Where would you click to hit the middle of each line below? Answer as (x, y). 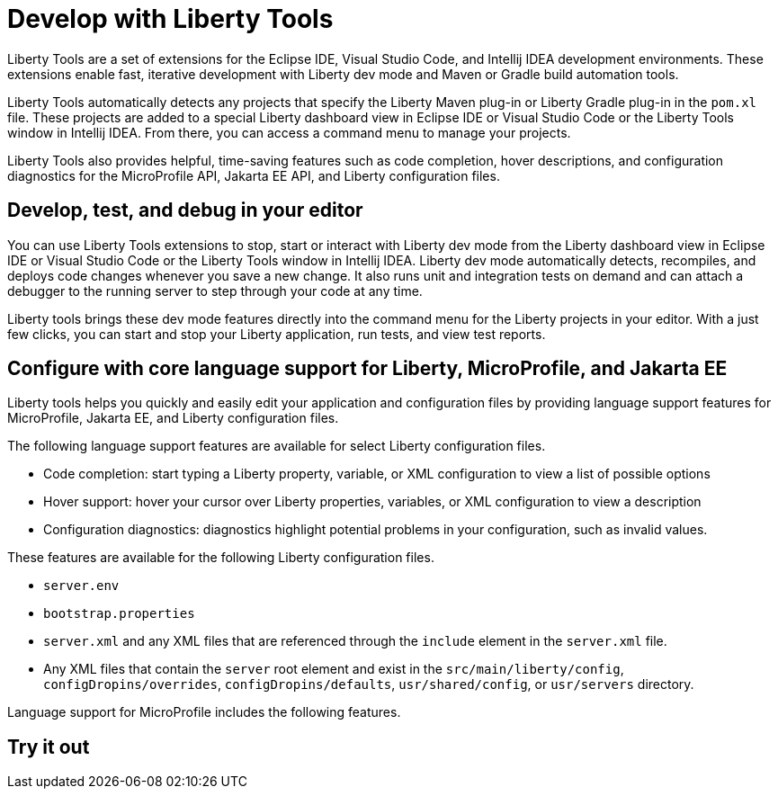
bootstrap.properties (119, 614)
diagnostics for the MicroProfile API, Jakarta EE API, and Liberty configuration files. (254, 175)
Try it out (49, 747)
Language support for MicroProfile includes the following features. (204, 712)
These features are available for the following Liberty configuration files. (221, 558)
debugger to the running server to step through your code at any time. (215, 291)
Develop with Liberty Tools (170, 19)
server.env (81, 586)
